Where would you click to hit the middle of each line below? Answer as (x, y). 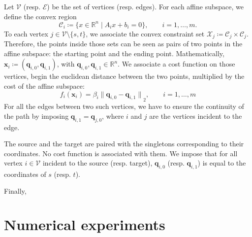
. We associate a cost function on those (176, 64)
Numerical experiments (85, 224)
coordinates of (25, 174)
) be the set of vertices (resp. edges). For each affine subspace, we (145, 6)
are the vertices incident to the (196, 116)
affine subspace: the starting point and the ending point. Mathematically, (114, 53)
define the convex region (40, 16)
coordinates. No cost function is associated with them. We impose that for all (121, 153)
